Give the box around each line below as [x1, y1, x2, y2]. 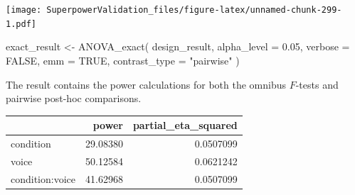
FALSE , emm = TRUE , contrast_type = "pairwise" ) [6, 52, 240, 67]
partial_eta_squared [132, 118, 238, 133]
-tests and [295, 77, 339, 91]
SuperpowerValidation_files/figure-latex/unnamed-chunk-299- [46, 5, 342, 15]
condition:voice [11, 171, 76, 186]
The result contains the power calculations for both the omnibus [6, 77, 286, 91]
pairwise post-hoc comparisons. [6, 91, 142, 106]
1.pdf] [6, 18, 36, 29]
